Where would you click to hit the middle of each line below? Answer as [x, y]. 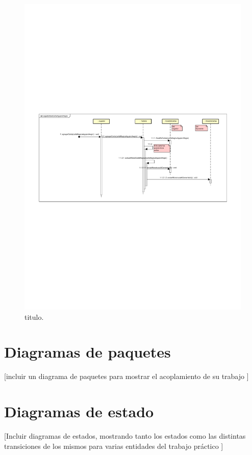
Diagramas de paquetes [87, 352]
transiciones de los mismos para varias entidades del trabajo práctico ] [114, 446]
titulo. [34, 317]
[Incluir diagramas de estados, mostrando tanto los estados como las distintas [125, 436]
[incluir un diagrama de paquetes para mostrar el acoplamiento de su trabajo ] [127, 376]
